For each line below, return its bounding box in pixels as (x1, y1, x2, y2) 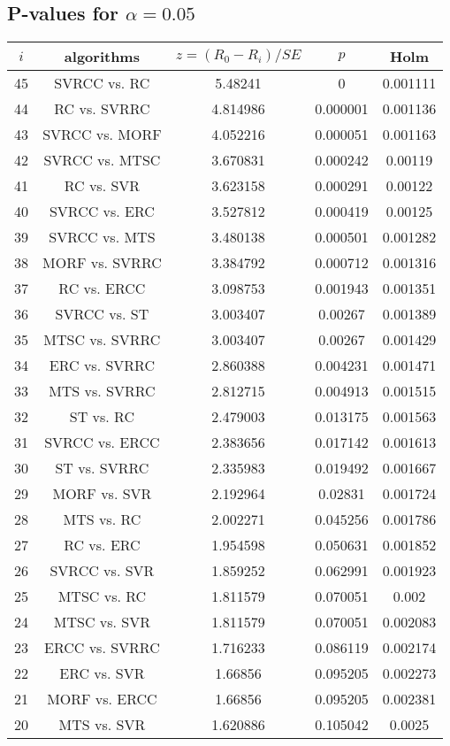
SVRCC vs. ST (55, 304, 149, 325)
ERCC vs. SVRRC (44, 637, 160, 658)
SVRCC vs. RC (54, 73, 150, 94)
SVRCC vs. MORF (42, 124, 162, 145)
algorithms (64, 46, 140, 67)
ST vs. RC (69, 406, 134, 427)
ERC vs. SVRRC (49, 355, 155, 376)
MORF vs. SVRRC (42, 252, 162, 273)
